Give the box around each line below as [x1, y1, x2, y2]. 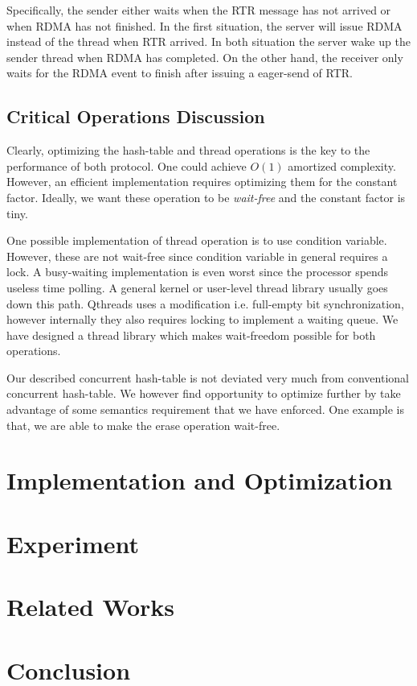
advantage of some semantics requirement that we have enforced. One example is [6, 401, 405, 418]
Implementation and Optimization [6, 464, 393, 497]
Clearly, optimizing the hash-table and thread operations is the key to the [6, 142, 370, 159]
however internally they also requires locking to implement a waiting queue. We [6, 311, 399, 328]
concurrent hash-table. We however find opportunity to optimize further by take [6, 385, 401, 402]
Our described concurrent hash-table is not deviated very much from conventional [6, 369, 409, 386]
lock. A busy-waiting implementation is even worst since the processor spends [6, 263, 389, 280]
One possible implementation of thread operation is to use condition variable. [6, 232, 387, 249]
